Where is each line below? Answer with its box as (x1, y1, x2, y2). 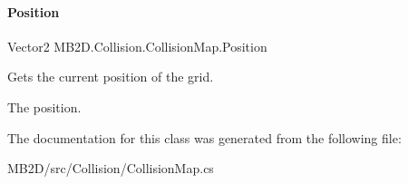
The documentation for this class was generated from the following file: (7, 128, 402, 147)
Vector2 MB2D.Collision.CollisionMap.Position (7, 36, 267, 55)
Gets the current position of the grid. (7, 67, 214, 86)
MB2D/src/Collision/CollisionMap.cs (7, 159, 214, 178)
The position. (7, 97, 82, 116)
